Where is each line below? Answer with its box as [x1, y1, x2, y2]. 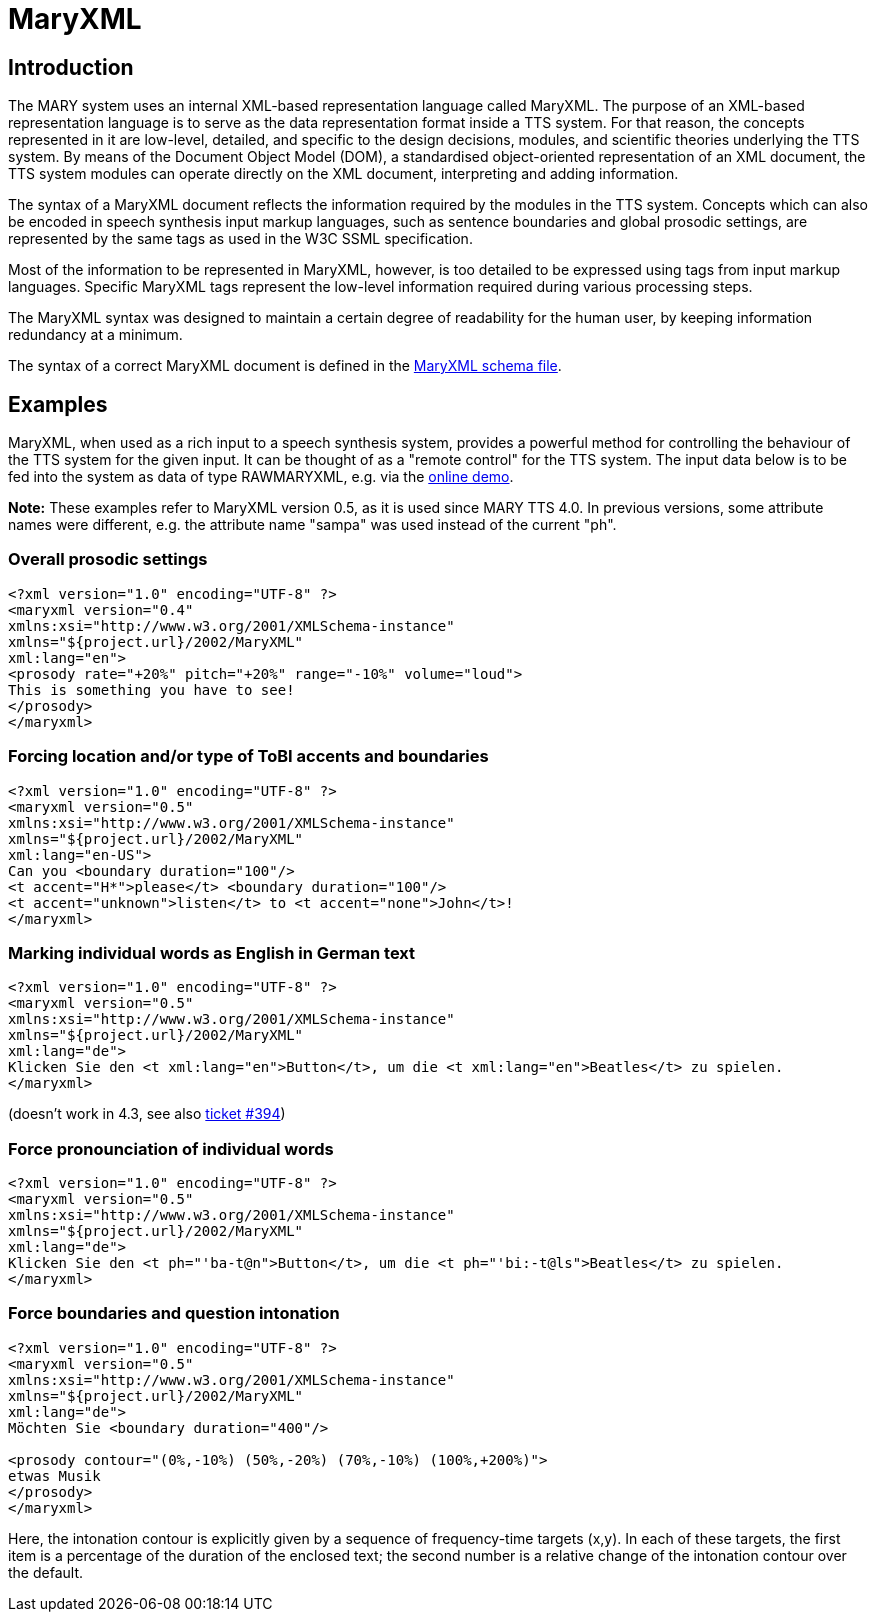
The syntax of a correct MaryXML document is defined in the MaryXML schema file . [8, 357, 562, 375]
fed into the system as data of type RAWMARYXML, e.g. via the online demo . [8, 468, 514, 486]
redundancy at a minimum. [8, 326, 183, 344]
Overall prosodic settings [8, 549, 208, 570]
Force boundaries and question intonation [8, 1303, 340, 1324]
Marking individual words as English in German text [8, 942, 416, 963]
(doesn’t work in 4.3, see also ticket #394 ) [8, 1105, 286, 1123]
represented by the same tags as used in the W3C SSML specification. [8, 230, 473, 248]
